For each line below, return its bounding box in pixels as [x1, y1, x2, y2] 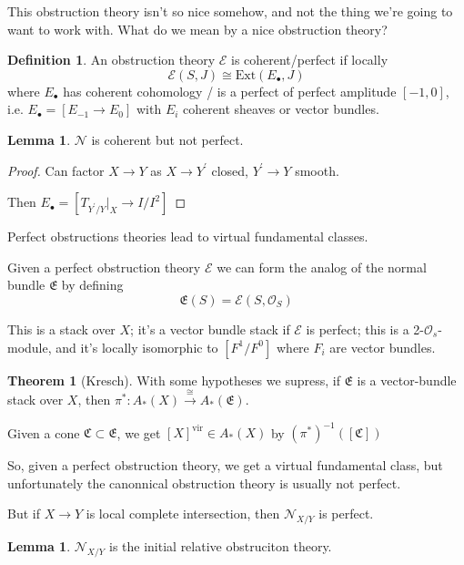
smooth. [295, 160, 339, 180]
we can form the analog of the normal [217, 257, 427, 276]
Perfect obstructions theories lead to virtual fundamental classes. [7, 227, 368, 246]
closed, [211, 160, 248, 180]
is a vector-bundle [357, 370, 457, 389]
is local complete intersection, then [86, 504, 280, 523]
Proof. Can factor [7, 160, 105, 180]
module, [7, 337, 52, 356]
